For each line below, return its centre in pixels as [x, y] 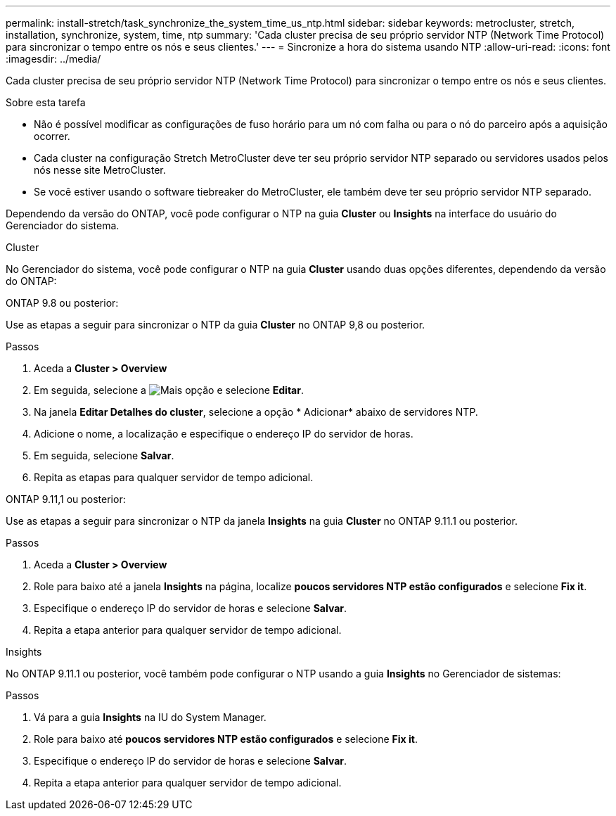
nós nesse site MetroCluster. [100, 170]
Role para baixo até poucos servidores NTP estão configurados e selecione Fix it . [226, 739]
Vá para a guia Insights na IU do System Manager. [150, 717]
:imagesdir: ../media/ [53, 59]
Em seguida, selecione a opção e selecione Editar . [169, 390]
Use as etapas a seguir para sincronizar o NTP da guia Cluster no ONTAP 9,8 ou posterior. [216, 325]
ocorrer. [52, 136]
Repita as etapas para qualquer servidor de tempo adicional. [174, 477]
